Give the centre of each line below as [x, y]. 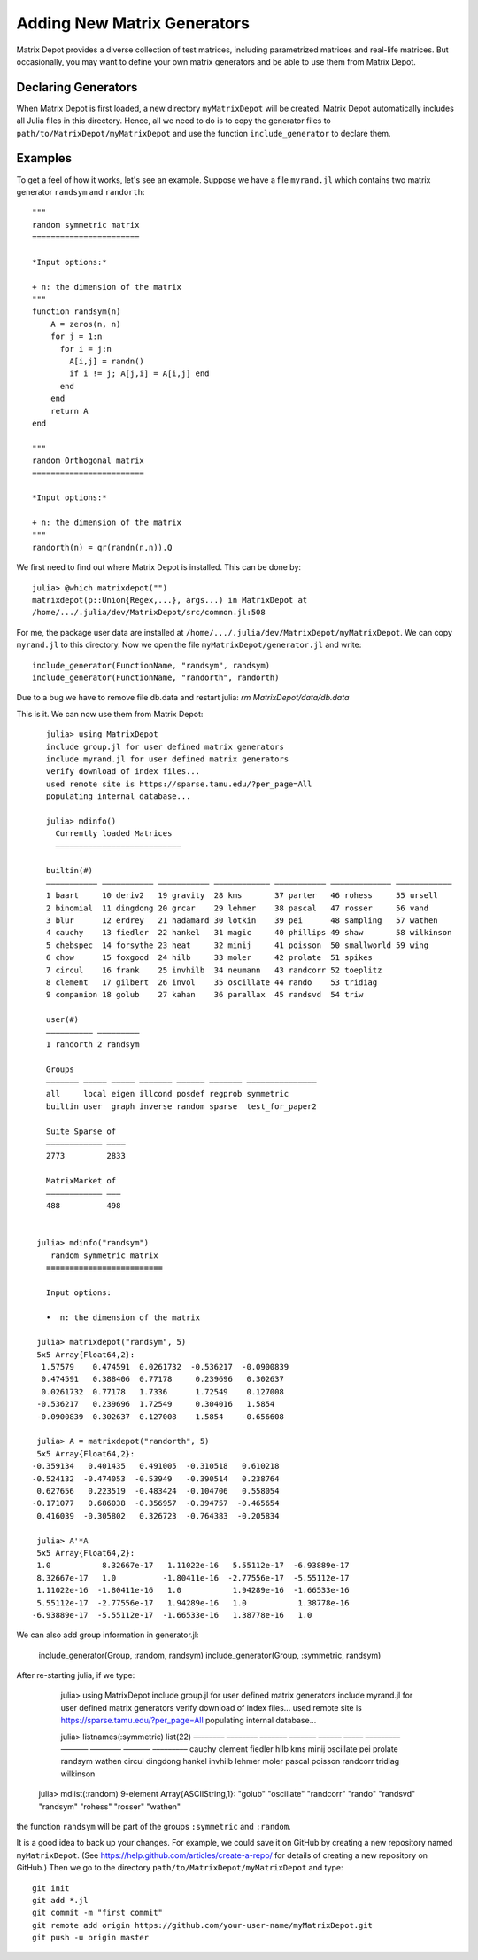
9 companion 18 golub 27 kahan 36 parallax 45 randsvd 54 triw [204, 995]
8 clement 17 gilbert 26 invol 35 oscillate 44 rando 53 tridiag [212, 982]
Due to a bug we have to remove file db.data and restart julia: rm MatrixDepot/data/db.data [183, 698]
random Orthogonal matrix [89, 461]
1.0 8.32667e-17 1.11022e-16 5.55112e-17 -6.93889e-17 [193, 1566]
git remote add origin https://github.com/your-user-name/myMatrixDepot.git [203, 1925]
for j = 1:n [76, 336]
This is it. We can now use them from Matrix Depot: [110, 714]
